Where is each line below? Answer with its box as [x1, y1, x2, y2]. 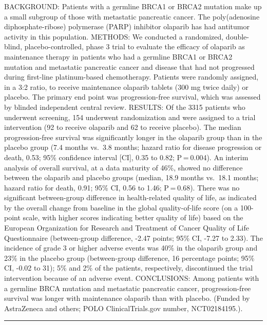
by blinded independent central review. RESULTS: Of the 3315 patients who [4, 101, 245, 112]
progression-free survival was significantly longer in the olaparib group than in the [4, 131, 262, 142]
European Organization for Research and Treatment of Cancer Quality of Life [4, 222, 249, 233]
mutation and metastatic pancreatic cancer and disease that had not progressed [4, 61, 255, 72]
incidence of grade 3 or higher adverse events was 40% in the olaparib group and [4, 242, 258, 253]
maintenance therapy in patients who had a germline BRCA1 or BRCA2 [4, 51, 233, 62]
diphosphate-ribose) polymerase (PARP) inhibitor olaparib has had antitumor [4, 21, 250, 32]
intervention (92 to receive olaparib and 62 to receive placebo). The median [4, 122, 241, 132]
